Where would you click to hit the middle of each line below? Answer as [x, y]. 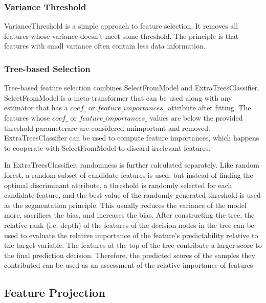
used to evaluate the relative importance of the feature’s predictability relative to [131, 235]
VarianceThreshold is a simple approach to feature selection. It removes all [121, 26]
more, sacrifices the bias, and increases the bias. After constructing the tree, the [129, 215]
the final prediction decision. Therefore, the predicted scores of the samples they [130, 255]
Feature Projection [55, 293]
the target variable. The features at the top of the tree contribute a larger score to [133, 245]
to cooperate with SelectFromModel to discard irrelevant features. [107, 147]
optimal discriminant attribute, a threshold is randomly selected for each [118, 185]
